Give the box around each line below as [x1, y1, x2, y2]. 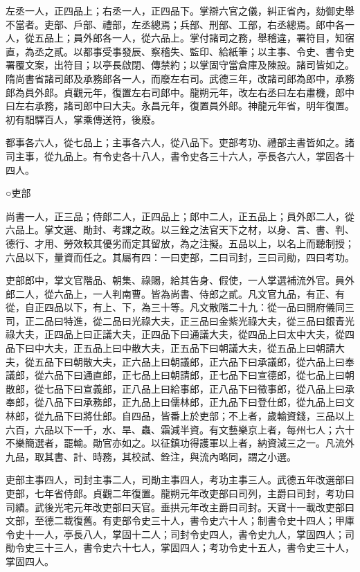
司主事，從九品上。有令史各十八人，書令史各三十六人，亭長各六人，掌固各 [6, 148, 345, 163]
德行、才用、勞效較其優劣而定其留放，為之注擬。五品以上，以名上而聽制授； [6, 235, 354, 250]
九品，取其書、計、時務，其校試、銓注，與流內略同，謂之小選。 [6, 449, 296, 463]
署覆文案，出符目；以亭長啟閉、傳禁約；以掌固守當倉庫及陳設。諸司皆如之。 [6, 57, 354, 72]
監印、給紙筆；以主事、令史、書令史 [189, 44, 354, 58]
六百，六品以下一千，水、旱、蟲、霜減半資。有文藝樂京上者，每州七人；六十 [6, 422, 354, 436]
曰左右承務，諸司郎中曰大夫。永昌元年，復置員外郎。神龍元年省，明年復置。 [6, 98, 354, 113]
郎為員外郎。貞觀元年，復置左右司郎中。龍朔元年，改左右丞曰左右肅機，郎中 [6, 84, 354, 99]
